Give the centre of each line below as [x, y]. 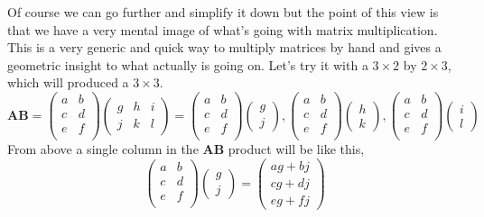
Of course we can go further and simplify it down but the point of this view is [223, 12]
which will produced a [68, 82]
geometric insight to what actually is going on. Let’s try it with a [188, 64]
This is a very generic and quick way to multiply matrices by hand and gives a [224, 47]
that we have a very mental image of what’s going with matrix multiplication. [223, 29]
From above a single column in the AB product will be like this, [186, 149]
